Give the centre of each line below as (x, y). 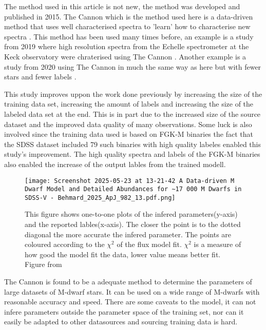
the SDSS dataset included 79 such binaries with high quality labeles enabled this (132, 144)
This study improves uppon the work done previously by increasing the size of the (133, 94)
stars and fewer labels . (40, 77)
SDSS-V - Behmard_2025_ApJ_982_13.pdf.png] (100, 198)
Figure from (43, 264)
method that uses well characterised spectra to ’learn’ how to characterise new (127, 26)
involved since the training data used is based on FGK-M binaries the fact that (129, 134)
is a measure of (217, 244)
